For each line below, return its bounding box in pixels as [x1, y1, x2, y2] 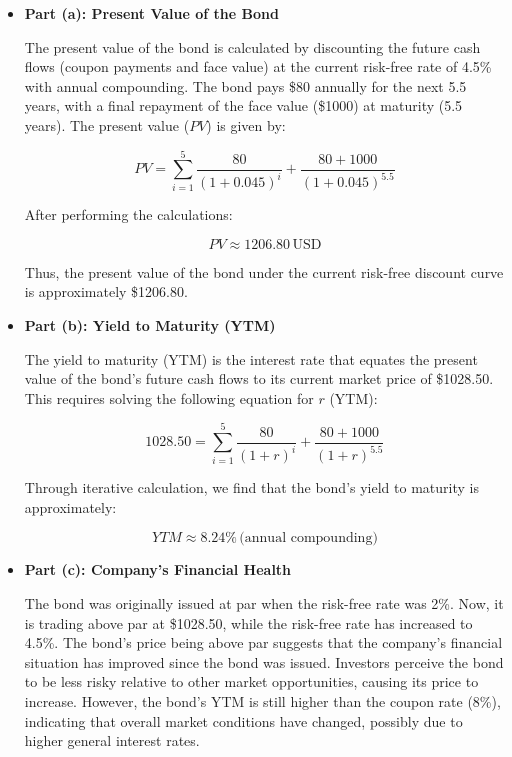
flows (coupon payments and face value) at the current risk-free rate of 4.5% [24, 56, 492, 77]
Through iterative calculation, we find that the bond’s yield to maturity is [24, 477, 479, 498]
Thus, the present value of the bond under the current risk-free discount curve [24, 261, 504, 282]
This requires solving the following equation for [24, 387, 314, 408]
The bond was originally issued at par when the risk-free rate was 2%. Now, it [24, 592, 504, 613]
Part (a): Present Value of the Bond [24, 3, 279, 23]
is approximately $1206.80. [24, 281, 188, 302]
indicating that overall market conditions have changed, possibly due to [24, 710, 463, 731]
